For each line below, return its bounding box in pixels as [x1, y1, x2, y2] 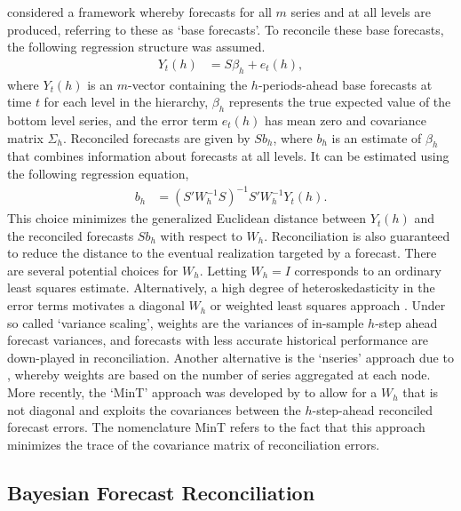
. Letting [199, 260, 247, 279]
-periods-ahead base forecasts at [258, 75, 433, 93]
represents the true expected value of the [228, 92, 451, 111]
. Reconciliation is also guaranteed [264, 226, 450, 244]
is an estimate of [331, 128, 422, 147]
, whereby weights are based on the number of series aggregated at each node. [7, 365, 431, 384]
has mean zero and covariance [264, 111, 427, 129]
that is [402, 383, 439, 402]
